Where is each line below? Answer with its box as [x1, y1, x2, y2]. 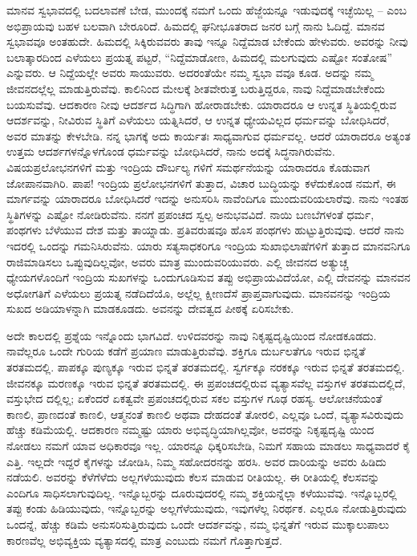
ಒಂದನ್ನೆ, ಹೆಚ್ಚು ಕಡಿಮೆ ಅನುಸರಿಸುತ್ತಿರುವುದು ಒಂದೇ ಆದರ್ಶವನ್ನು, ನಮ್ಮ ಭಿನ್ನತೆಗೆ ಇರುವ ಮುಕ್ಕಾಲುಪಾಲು [6, 516, 390, 532]
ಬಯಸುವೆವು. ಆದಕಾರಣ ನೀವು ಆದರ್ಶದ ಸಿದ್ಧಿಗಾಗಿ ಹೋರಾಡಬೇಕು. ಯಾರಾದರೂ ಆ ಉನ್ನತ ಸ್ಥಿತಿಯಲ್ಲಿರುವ [6, 95, 397, 112]
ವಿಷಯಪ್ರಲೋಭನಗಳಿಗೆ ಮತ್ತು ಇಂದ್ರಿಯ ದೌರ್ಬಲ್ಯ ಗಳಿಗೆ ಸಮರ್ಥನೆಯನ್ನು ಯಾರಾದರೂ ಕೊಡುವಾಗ [6, 158, 370, 175]
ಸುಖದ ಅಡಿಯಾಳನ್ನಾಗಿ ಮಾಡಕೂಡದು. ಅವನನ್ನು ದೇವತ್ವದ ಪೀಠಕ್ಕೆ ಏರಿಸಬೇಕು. [6, 300, 294, 317]
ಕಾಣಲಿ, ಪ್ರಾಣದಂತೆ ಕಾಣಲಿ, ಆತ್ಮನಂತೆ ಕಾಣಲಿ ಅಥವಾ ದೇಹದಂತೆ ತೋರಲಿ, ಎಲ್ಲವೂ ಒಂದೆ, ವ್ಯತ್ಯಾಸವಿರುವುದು [6, 405, 404, 422]
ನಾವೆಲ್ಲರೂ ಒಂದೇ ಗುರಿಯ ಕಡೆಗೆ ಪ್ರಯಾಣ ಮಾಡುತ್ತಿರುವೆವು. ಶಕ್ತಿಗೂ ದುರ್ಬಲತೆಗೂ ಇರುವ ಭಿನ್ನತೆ [6, 343, 366, 359]
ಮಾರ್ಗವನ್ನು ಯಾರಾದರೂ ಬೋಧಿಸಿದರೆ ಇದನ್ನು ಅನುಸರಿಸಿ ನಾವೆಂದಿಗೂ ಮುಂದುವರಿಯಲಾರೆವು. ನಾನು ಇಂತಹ [6, 190, 409, 207]
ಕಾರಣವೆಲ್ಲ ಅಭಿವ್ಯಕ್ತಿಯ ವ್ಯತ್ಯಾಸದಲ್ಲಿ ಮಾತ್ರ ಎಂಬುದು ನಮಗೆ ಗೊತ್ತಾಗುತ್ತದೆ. [6, 531, 282, 548]
